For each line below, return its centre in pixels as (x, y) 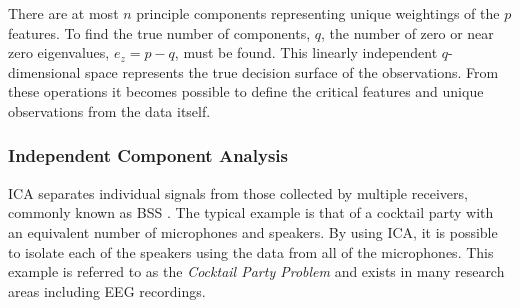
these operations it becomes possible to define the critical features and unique (246, 91)
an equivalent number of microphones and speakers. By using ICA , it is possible (253, 231)
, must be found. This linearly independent (306, 52)
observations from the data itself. (109, 110)
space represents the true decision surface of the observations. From (292, 71)
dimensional (44, 71)
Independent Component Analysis (148, 155)
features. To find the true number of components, (159, 32)
